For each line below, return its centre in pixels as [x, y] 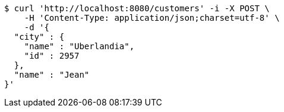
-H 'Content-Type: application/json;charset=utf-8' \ [152, 18]
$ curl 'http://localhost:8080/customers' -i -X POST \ [137, 8]
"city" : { [39, 37]
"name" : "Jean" [52, 75]
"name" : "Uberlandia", [79, 46]
